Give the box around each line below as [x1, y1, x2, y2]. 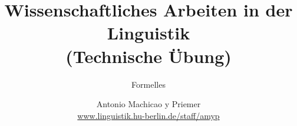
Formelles [131, 78, 166, 90]
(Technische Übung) [65, 44, 232, 68]
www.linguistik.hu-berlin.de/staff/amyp [77, 109, 220, 121]
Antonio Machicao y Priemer [96, 98, 201, 110]
